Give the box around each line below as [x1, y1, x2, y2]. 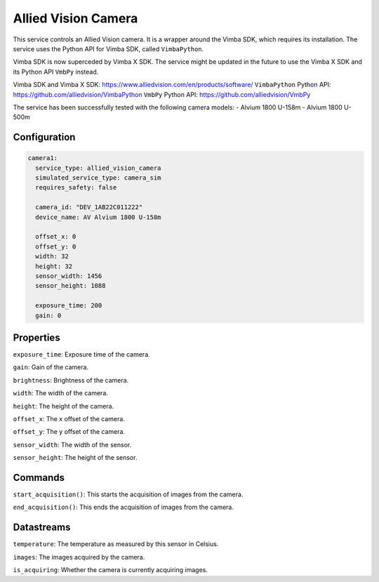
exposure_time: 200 [35, 302, 102, 310]
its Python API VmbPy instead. [13, 67, 99, 76]
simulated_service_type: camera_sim [35, 174, 161, 182]
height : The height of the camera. [13, 402, 114, 410]
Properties [13, 331, 60, 343]
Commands [13, 471, 65, 484]
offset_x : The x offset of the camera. [13, 414, 126, 423]
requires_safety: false [35, 183, 117, 192]
